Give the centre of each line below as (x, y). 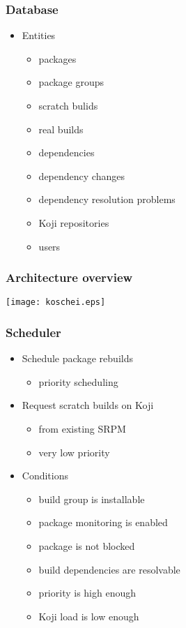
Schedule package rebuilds (77, 358)
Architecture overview (69, 277)
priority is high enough (87, 593)
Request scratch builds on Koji (88, 405)
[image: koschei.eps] (56, 302)
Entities (39, 35)
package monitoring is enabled (103, 522)
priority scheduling (78, 381)
